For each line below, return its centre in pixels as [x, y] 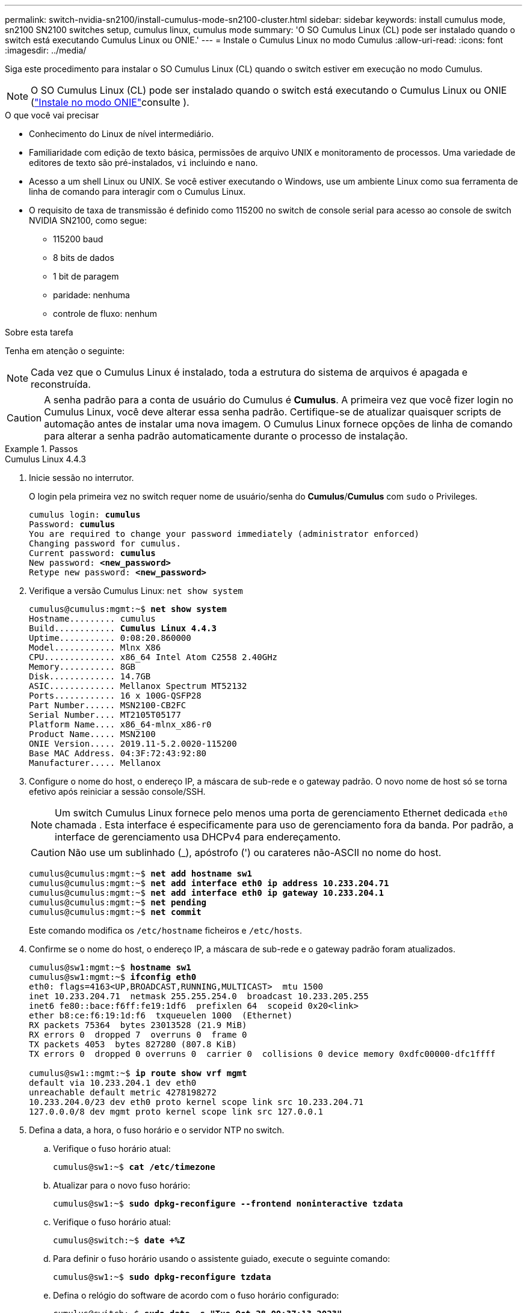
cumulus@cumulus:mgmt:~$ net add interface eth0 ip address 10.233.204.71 [209, 883]
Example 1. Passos [42, 449]
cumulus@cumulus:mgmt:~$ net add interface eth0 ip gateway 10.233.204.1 [207, 893]
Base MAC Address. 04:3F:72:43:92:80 [118, 753]
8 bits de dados [84, 258]
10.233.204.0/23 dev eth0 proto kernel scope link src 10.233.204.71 [196, 1102]
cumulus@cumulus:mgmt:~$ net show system [128, 609]
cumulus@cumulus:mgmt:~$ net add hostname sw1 [140, 874]
